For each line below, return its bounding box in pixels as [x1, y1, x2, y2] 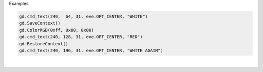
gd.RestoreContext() [19, 41, 68, 46]
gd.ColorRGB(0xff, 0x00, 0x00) [19, 27, 94, 33]
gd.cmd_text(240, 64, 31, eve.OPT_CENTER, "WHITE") [19, 14, 148, 19]
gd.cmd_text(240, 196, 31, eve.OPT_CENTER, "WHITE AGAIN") [19, 48, 163, 53]
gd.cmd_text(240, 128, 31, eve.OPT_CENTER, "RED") [19, 34, 143, 40]
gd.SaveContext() [19, 20, 61, 26]
